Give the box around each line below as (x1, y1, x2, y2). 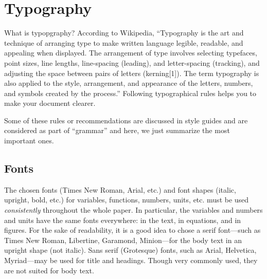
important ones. (4, 135, 54, 146)
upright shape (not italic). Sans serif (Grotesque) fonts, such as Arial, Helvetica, (4, 245, 257, 255)
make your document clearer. (4, 98, 96, 108)
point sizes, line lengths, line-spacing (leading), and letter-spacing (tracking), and (4, 57, 260, 68)
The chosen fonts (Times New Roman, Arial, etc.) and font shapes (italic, (4, 184, 236, 195)
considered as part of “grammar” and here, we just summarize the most (4, 125, 230, 136)
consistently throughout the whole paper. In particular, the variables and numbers (4, 204, 263, 215)
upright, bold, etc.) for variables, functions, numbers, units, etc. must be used (4, 194, 249, 205)
